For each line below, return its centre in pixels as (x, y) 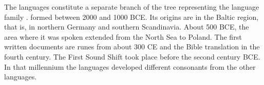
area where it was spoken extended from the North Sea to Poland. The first (123, 36)
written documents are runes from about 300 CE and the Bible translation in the (132, 47)
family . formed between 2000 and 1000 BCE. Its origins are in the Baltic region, (131, 17)
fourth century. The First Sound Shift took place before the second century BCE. (132, 56)
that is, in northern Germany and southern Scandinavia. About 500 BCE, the (127, 27)
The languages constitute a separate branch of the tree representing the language (132, 7)
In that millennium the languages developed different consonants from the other (130, 66)
